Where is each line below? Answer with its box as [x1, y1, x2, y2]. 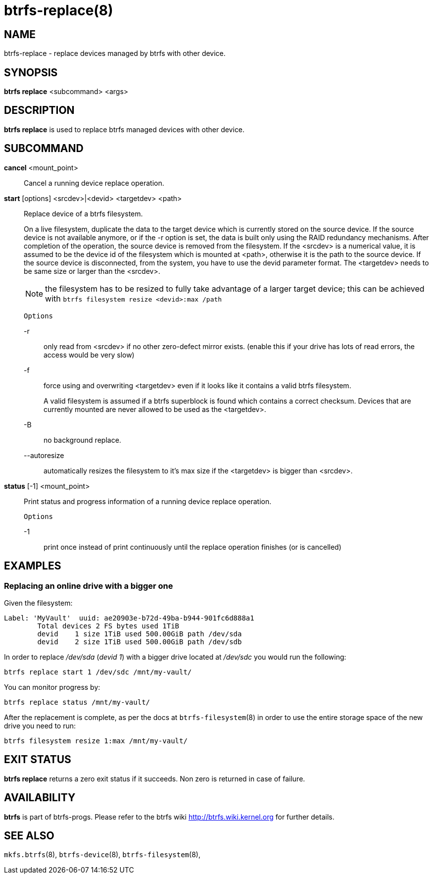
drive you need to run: [4, 721, 76, 730]
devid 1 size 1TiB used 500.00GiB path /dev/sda [37, 629, 242, 638]
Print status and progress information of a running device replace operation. [24, 497, 272, 506]
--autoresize [24, 451, 64, 460]
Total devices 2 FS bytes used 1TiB [37, 621, 180, 630]
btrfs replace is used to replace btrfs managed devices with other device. [4, 125, 245, 134]
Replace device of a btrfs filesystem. [24, 209, 143, 218]
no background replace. [44, 435, 121, 444]
